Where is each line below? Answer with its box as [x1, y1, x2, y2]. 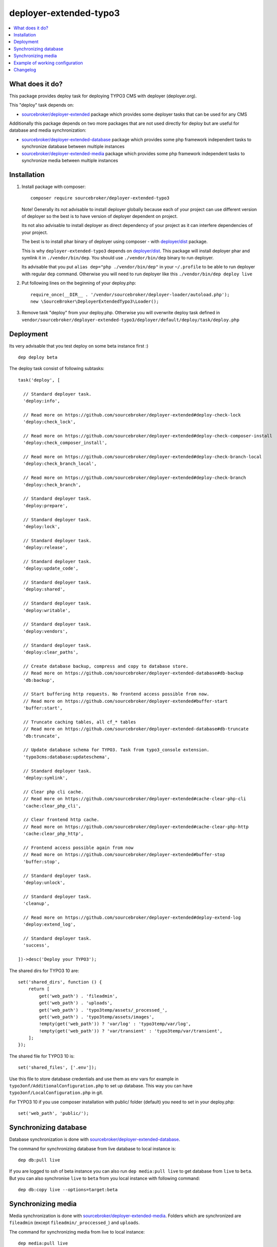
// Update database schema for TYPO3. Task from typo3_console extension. [23, 747, 210, 753]
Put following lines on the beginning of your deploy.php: [21, 280, 136, 286]
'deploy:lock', [23, 524, 60, 529]
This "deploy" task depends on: [9, 102, 74, 108]
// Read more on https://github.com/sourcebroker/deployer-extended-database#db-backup [23, 670, 244, 676]
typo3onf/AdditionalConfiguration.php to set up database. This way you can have [9, 1083, 193, 1089]
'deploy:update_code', [23, 566, 79, 571]
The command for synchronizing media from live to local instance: [9, 1229, 145, 1235]
